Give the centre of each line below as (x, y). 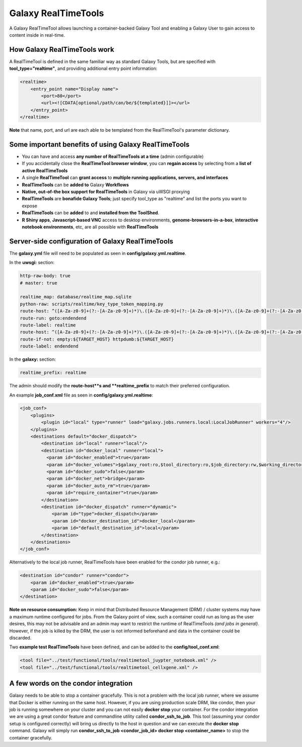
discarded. (20, 638)
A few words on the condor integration (71, 683)
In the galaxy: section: (33, 359)
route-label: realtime (48, 325)
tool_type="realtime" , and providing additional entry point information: (83, 68)
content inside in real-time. (37, 35)
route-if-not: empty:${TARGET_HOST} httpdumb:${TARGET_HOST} (97, 339)
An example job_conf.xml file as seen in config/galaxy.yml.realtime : (81, 395)
